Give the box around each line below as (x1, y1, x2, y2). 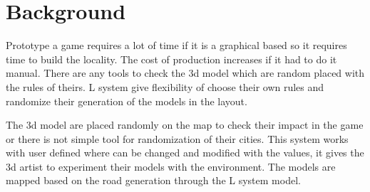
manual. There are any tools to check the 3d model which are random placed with (6, 65, 365, 80)
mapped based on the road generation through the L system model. (6, 173, 301, 188)
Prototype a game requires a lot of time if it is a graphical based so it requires (6, 38, 347, 53)
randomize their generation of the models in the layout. (6, 93, 247, 108)
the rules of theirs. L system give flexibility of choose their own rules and (6, 79, 324, 94)
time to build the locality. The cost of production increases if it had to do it (6, 51, 337, 66)
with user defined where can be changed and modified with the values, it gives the (6, 145, 364, 160)
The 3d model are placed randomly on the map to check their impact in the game (6, 117, 364, 132)
